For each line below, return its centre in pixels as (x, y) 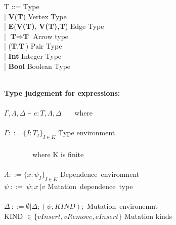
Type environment (87, 133)
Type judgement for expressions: (62, 92)
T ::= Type (22, 6)
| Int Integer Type (33, 55)
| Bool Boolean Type (37, 66)
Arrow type (51, 36)
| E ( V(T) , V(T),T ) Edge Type (54, 26)
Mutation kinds (148, 216)
